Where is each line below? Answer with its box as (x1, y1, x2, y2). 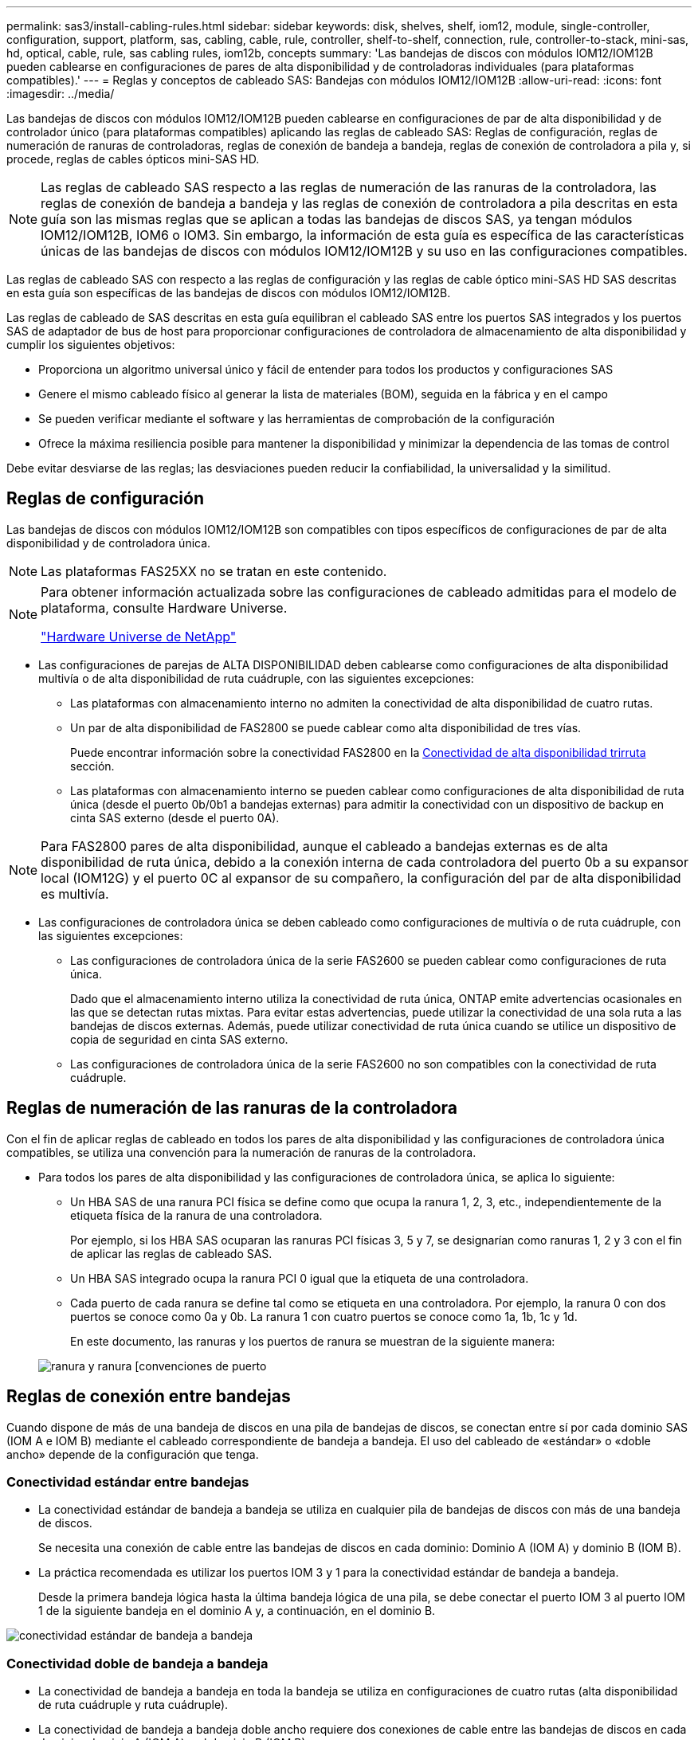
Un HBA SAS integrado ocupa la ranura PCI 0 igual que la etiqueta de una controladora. (70, 1271, 529, 1285)
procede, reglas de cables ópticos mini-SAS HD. (6, 152, 260, 166)
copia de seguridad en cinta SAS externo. (70, 1032, 288, 1046)
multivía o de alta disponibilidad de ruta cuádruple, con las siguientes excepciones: (38, 671, 474, 685)
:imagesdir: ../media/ (6, 87, 115, 100)
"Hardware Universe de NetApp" (41, 628, 237, 645)
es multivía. (41, 885, 109, 902)
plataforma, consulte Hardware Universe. (41, 599, 288, 616)
